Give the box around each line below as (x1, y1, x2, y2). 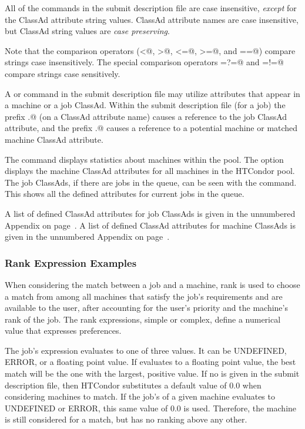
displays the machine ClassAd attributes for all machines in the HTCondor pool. (5, 165, 295, 177)
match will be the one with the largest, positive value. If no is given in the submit (5, 367, 300, 380)
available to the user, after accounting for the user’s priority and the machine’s (5, 301, 288, 314)
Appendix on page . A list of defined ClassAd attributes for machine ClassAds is (5, 219, 296, 231)
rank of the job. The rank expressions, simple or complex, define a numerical (5, 313, 281, 325)
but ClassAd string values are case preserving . (5, 25, 170, 37)
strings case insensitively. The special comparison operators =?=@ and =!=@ (5, 56, 284, 68)
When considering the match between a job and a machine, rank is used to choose (5, 278, 300, 290)
